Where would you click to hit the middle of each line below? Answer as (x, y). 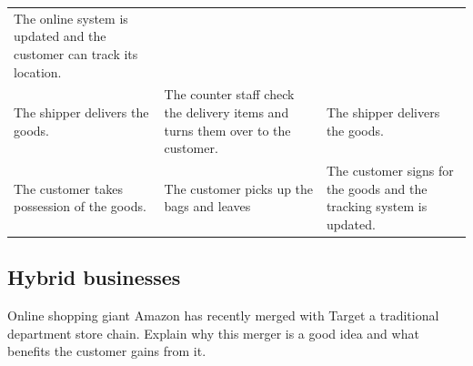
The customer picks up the (239, 188)
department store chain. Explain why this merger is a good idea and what (213, 333)
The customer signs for (390, 170)
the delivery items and (226, 112)
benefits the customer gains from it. (107, 351)
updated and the (60, 36)
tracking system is (377, 206)
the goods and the (377, 188)
